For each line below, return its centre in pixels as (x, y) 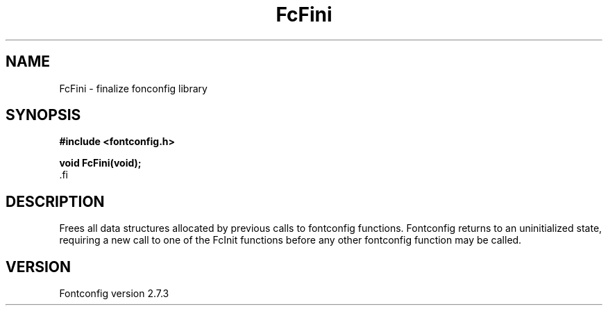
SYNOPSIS (43, 115)
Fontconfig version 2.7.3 (114, 294)
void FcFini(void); (100, 163)
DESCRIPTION (55, 201)
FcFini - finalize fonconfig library (133, 88)
